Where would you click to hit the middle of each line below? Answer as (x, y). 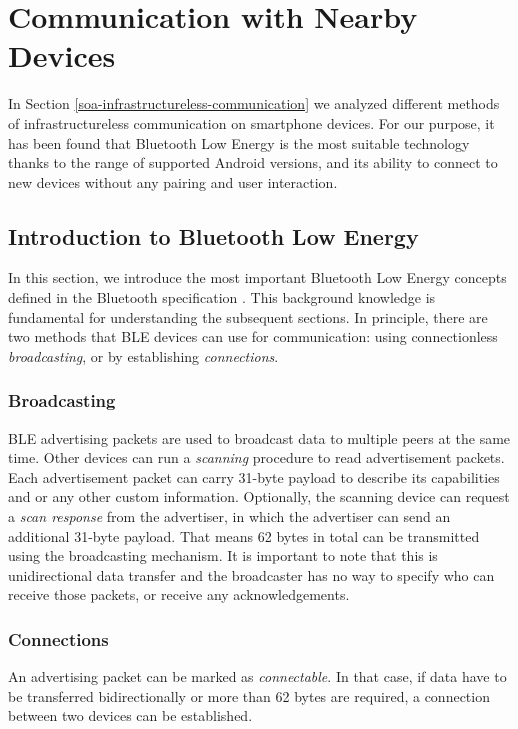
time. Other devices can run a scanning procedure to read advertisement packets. (256, 457)
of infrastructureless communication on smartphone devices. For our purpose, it (251, 122)
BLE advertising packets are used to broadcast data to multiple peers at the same (259, 437)
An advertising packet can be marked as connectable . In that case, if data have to (257, 676)
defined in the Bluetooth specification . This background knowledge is (222, 297)
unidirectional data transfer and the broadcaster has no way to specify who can (251, 574)
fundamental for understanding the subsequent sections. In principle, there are (248, 316)
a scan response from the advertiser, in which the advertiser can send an (229, 516)
